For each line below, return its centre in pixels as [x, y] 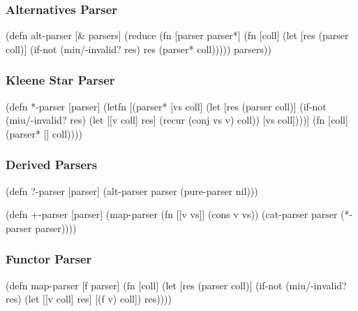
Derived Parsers [52, 165]
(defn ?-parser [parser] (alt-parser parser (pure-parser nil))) [132, 190]
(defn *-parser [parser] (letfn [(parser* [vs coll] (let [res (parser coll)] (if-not [166, 106]
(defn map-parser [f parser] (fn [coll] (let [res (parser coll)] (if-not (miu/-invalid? [176, 285]
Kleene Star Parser [60, 80]
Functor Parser [49, 259]
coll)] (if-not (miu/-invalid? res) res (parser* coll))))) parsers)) [139, 49]
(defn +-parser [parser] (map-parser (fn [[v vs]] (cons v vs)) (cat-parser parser [172, 214]
